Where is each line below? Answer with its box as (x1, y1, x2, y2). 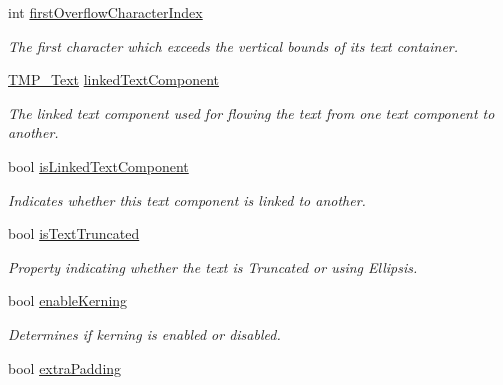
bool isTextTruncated (8, 223, 140, 244)
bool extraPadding (8, 357, 122, 378)
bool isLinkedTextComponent (8, 155, 189, 176)
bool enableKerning (8, 290, 128, 311)
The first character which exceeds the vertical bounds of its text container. (8, 35, 459, 56)
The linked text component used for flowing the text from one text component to (8, 102, 495, 123)
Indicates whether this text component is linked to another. (8, 189, 366, 210)
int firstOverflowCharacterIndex (8, 2, 203, 22)
